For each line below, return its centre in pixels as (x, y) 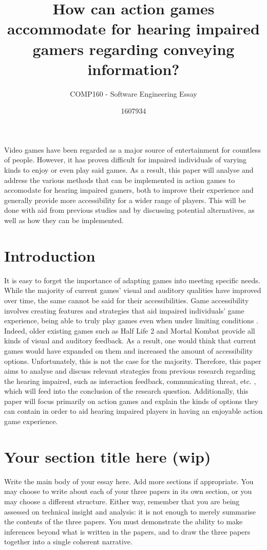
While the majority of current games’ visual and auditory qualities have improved (133, 290)
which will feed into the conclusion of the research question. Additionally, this (126, 391)
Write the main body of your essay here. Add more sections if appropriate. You (129, 481)
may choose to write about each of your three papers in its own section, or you (128, 491)
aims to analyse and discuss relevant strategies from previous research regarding (130, 371)
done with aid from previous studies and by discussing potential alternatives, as (129, 210)
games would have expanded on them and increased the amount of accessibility (129, 350)
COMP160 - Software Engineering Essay (133, 93)
